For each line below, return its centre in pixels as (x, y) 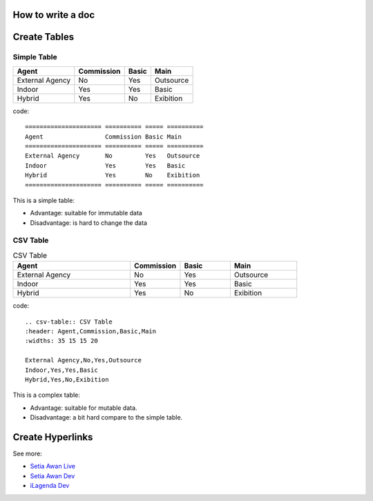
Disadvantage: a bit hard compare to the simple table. (106, 417)
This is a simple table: (44, 200)
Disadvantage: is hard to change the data (89, 223)
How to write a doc (54, 15)
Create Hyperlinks (53, 437)
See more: (28, 454)
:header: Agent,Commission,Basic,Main (91, 331)
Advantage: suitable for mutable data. (84, 408)
